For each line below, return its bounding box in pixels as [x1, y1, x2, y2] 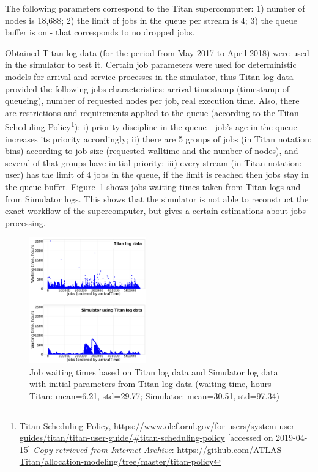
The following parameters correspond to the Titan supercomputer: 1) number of [5, 2, 305, 14]
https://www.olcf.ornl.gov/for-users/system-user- [114, 419, 298, 432]
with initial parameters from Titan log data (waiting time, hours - [29, 377, 277, 390]
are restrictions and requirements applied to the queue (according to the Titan [5, 106, 299, 119]
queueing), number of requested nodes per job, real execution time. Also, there [5, 94, 300, 107]
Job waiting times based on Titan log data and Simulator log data [29, 365, 278, 378]
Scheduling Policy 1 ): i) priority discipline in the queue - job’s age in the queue [5, 119, 297, 133]
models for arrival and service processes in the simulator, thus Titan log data [5, 70, 294, 83]
